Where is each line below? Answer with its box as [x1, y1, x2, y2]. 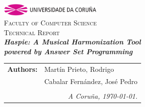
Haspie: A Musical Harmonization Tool [4, 37, 141, 47]
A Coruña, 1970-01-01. [68, 91, 138, 101]
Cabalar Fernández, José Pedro [44, 76, 138, 86]
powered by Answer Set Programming [4, 46, 133, 56]
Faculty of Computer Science [4, 17, 97, 27]
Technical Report [4, 27, 60, 37]
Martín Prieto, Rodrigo [44, 64, 114, 74]
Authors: [7, 64, 38, 74]
